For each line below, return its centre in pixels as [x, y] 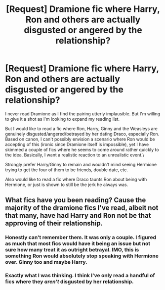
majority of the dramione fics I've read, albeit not [82, 208]
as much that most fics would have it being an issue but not [78, 243]
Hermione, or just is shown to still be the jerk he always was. [67, 185]
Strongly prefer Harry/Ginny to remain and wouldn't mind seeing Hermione [81, 164]
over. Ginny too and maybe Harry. [46, 262]
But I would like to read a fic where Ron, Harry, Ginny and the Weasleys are [82, 128]
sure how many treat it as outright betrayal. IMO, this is [72, 250]
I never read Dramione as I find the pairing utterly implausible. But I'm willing [83, 114]
